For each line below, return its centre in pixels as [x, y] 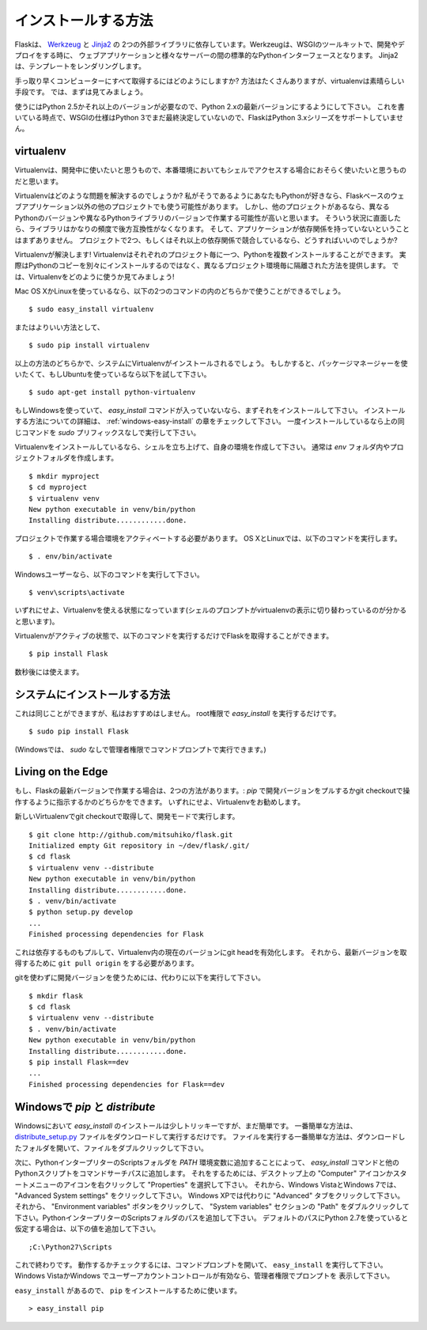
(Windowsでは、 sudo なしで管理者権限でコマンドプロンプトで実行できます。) [140, 749]
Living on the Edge [61, 772]
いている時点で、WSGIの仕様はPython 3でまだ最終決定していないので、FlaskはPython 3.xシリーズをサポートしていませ [209, 117]
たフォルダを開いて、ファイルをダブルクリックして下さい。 [111, 1148]
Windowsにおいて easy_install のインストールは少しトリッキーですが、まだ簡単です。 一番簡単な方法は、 [186, 1125]
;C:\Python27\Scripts [70, 1247]
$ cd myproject [58, 487]
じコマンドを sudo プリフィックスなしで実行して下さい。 [108, 432]
